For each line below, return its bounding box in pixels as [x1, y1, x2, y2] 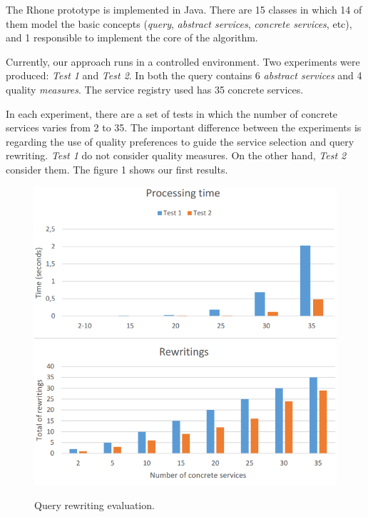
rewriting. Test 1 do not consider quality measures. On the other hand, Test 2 [6, 148, 347, 163]
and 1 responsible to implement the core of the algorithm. [6, 30, 258, 45]
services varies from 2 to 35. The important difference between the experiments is [6, 120, 362, 135]
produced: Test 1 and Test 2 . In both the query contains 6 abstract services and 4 [6, 68, 362, 83]
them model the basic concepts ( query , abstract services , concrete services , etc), [6, 16, 352, 31]
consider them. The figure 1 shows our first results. [6, 161, 228, 176]
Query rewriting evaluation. [34, 498, 155, 513]
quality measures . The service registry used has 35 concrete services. [6, 81, 304, 96]
